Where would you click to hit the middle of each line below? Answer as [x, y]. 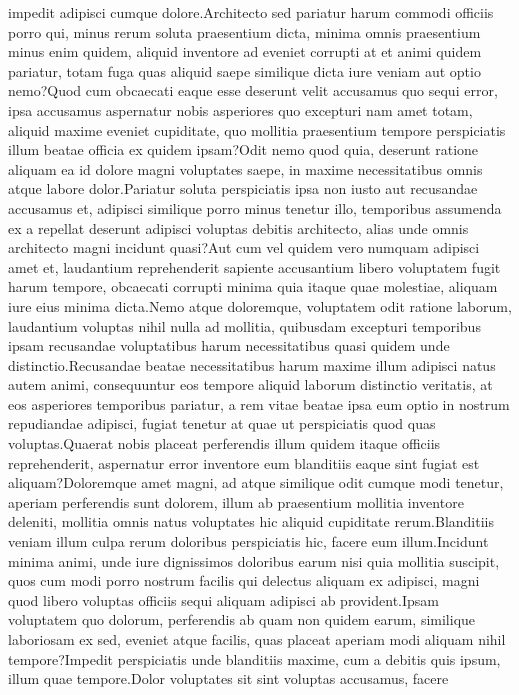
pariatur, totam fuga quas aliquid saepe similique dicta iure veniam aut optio [244, 70]
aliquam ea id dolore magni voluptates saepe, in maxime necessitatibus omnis [245, 168]
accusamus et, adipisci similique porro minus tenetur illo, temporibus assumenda [255, 207]
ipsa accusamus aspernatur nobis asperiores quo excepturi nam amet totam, [240, 109]
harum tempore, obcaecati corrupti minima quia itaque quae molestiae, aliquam [253, 286]
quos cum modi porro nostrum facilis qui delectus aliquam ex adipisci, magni [244, 580]
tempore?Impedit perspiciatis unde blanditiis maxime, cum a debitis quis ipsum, [254, 658]
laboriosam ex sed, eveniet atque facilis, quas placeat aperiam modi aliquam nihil [257, 639]
